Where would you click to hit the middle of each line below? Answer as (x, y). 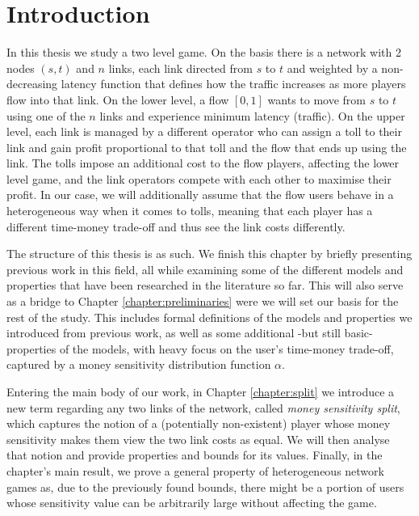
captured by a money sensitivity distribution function (139, 364)
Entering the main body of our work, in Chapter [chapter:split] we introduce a (201, 391)
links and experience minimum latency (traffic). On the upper (252, 115)
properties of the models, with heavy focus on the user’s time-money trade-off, (200, 348)
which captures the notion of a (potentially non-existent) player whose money (199, 423)
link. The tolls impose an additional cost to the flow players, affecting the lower (203, 163)
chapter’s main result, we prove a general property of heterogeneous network (195, 470)
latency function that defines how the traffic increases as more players (233, 84)
